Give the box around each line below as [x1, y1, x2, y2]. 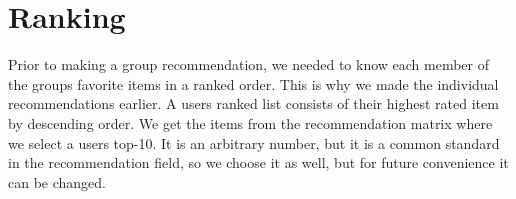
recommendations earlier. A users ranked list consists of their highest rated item [8, 93, 499, 114]
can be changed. [8, 171, 106, 192]
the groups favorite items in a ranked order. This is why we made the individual [8, 73, 499, 94]
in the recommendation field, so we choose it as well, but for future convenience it [8, 152, 509, 173]
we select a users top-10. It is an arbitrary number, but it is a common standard [8, 132, 500, 153]
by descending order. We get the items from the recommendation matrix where [8, 112, 493, 133]
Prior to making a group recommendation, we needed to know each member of [8, 54, 490, 75]
